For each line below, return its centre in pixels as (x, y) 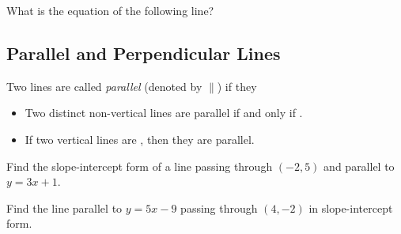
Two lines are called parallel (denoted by (104, 86)
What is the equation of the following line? (110, 10)
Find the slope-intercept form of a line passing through (140, 166)
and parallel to (359, 166)
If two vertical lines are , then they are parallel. (140, 139)
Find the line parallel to (64, 208)
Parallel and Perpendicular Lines (144, 53)
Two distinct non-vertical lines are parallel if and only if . (164, 113)
